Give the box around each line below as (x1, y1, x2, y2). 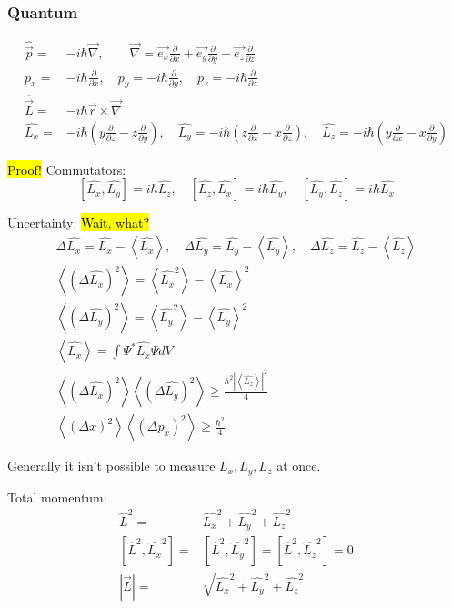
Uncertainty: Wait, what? (7, 213, 150, 232)
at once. (276, 456, 321, 475)
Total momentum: (7, 487, 107, 506)
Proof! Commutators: (7, 159, 126, 178)
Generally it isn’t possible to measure (7, 456, 216, 475)
